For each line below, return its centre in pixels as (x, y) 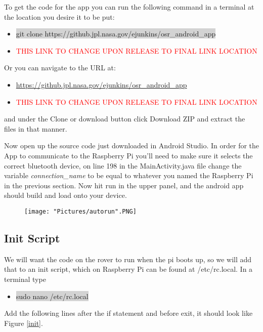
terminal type (25, 279)
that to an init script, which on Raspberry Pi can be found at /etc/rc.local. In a (128, 269)
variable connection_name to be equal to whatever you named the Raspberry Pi (129, 175)
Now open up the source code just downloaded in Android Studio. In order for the (132, 146)
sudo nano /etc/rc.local (52, 296)
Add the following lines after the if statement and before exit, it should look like (128, 313)
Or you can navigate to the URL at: (60, 68)
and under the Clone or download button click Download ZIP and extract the (125, 119)
